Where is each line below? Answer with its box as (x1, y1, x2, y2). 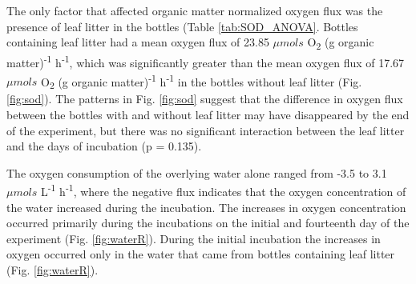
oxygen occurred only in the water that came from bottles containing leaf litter (6, 246, 395, 262)
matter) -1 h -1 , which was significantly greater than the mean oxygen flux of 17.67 (6, 52, 405, 70)
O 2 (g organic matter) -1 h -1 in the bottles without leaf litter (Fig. (40, 70, 362, 92)
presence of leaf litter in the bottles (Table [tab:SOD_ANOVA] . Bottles (6, 18, 358, 34)
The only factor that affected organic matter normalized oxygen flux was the (6, 2, 383, 18)
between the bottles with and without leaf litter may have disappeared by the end (6, 106, 410, 122)
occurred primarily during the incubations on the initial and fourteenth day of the (6, 214, 410, 231)
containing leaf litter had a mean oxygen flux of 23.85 (6, 34, 269, 50)
